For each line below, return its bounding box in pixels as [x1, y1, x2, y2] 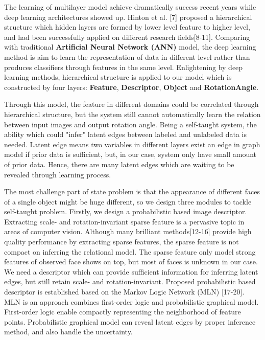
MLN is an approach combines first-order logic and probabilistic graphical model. [4, 296, 259, 307]
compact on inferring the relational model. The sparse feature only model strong [4, 246, 256, 257]
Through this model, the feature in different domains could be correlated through [4, 99, 259, 109]
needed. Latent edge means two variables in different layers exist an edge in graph [4, 139, 260, 149]
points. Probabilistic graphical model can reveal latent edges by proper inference [4, 316, 256, 327]
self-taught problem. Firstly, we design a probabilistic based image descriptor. [4, 206, 247, 217]
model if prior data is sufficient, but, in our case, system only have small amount [4, 149, 257, 160]
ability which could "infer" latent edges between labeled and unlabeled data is [4, 129, 247, 140]
